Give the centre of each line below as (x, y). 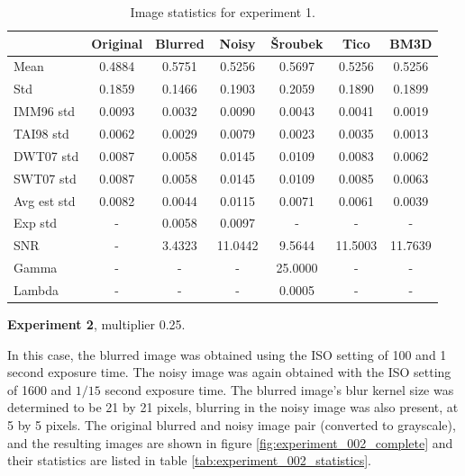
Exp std (36, 223)
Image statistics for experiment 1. (223, 12)
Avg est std (45, 200)
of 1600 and (40, 389)
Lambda (36, 289)
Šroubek (297, 43)
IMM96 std (45, 111)
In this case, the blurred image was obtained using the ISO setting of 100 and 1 (227, 354)
